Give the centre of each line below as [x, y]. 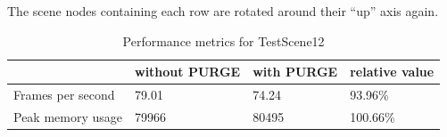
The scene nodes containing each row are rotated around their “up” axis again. [223, 11]
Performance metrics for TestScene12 [223, 40]
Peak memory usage [68, 116]
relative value [392, 72]
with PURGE [295, 72]
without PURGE [188, 72]
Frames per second [64, 95]
